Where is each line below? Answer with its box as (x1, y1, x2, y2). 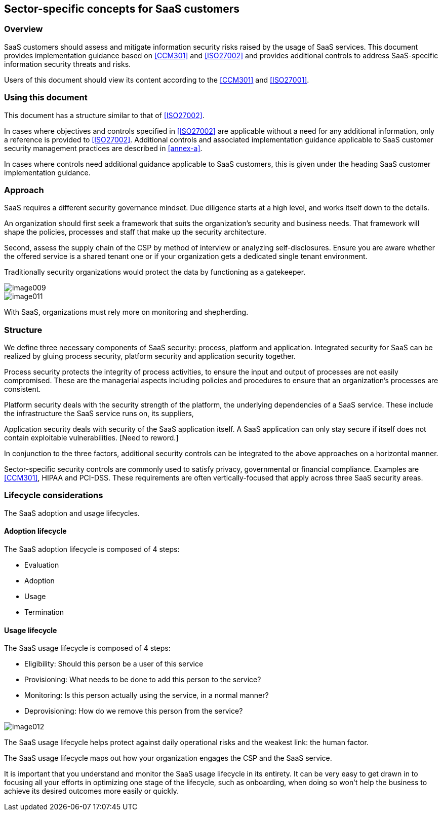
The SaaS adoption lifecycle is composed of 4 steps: (4, 545, 180, 554)
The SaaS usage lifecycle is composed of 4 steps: (4, 644, 171, 653)
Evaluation (24, 561, 59, 570)
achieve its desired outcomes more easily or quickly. (4, 787, 179, 796)
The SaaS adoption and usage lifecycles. (4, 508, 140, 517)
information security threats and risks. (4, 59, 131, 68)
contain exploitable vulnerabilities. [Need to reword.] (4, 433, 179, 442)
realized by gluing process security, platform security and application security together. (4, 352, 296, 361)
